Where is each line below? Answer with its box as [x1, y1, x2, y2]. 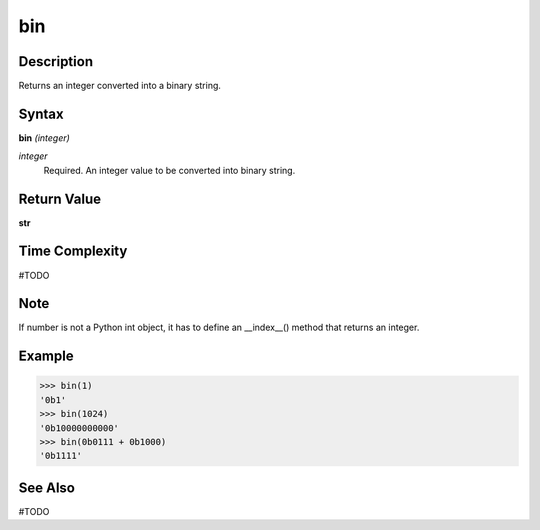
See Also [18, 479, 75, 496]
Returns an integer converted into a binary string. [18, 80, 222, 92]
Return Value [18, 190, 102, 207]
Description [18, 53, 94, 70]
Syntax [18, 105, 64, 122]
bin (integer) [18, 131, 70, 144]
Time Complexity [18, 243, 128, 260]
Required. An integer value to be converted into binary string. [43, 164, 296, 176]
